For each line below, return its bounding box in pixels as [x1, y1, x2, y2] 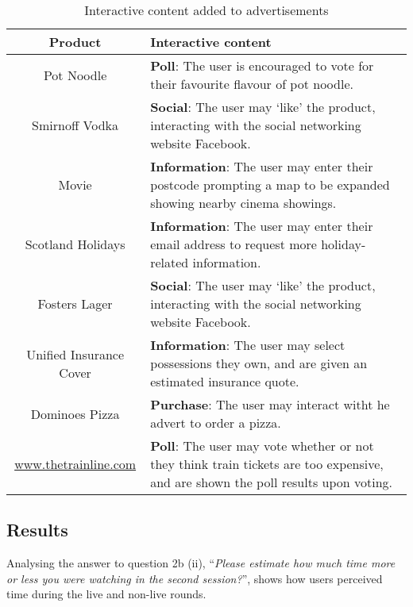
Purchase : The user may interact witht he [150, 395, 390, 413]
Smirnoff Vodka [32, 116, 119, 134]
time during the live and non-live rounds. [6, 586, 206, 602]
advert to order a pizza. [150, 413, 281, 432]
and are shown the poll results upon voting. [150, 473, 393, 491]
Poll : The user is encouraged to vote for [150, 56, 374, 75]
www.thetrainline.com [14, 455, 137, 473]
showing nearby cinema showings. [150, 194, 337, 212]
